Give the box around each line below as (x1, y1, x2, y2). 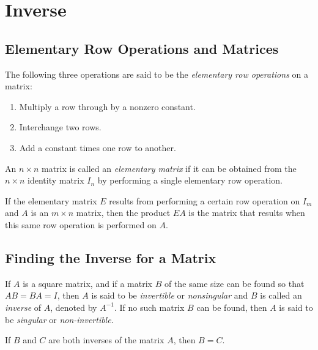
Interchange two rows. (19, 121, 102, 133)
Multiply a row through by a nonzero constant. (19, 100, 196, 113)
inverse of (5, 300, 42, 313)
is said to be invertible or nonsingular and (91, 289, 248, 302)
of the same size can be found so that (164, 277, 305, 289)
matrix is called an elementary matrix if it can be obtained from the (41, 162, 297, 174)
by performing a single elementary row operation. (97, 174, 283, 187)
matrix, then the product (76, 206, 171, 219)
